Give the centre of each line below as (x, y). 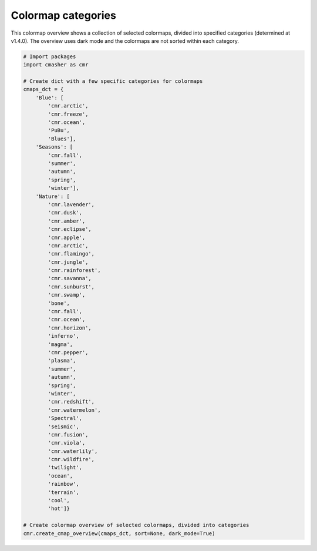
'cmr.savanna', (70, 278)
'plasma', (62, 361)
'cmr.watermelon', (74, 410)
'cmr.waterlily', (73, 451)
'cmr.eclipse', (70, 229)
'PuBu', (59, 130)
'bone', (59, 303)
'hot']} (59, 509)
